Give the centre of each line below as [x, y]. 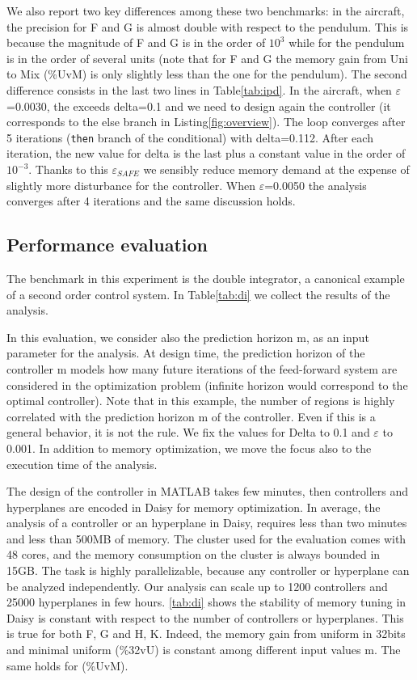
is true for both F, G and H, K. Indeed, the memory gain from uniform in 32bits [206, 634]
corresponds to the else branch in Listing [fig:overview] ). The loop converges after [206, 122]
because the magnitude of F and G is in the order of [136, 42]
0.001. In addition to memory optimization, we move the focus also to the [189, 448]
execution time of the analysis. [82, 464]
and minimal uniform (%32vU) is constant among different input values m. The [204, 650]
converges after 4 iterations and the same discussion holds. [151, 201]
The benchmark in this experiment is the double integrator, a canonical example [206, 278]
